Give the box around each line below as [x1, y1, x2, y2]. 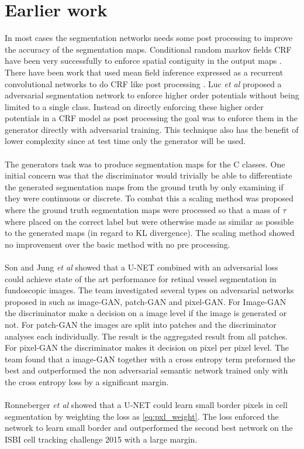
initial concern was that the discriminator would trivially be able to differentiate [5, 169, 292, 181]
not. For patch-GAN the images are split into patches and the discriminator [5, 318, 277, 330]
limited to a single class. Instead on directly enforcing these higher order [5, 100, 264, 112]
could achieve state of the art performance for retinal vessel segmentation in [5, 272, 277, 285]
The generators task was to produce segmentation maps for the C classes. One [5, 157, 285, 170]
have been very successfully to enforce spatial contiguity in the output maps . [5, 54, 282, 67]
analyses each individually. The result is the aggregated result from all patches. [5, 330, 288, 342]
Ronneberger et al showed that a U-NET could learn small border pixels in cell [5, 399, 288, 411]
